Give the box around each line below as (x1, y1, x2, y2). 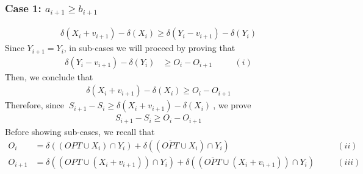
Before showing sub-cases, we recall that (5, 125, 155, 137)
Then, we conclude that (5, 70, 93, 83)
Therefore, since (5, 99, 64, 111)
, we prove (213, 99, 251, 111)
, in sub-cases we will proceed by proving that (63, 41, 235, 54)
